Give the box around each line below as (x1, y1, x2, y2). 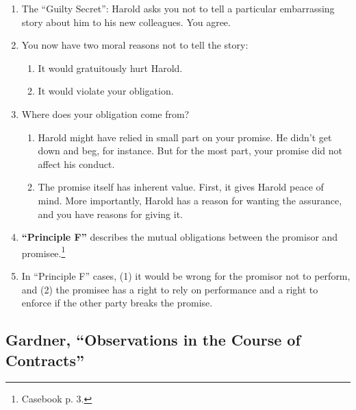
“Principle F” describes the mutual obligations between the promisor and (21, 230, 338, 244)
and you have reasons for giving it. (38, 206, 183, 221)
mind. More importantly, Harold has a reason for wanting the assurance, (38, 193, 342, 207)
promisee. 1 (21, 243, 66, 260)
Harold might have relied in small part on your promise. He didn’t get (38, 130, 332, 144)
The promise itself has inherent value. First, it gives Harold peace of (38, 180, 324, 194)
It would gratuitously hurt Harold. (38, 60, 183, 75)
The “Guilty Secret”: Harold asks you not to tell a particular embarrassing (21, 1, 335, 15)
